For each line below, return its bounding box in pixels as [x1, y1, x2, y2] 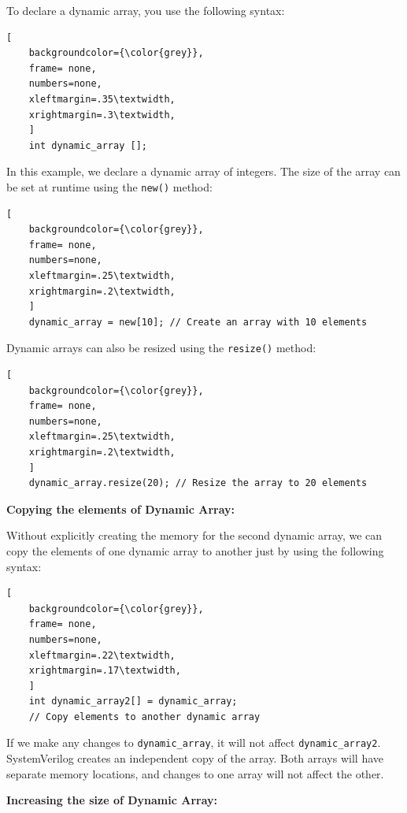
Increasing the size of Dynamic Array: [6, 792, 218, 808]
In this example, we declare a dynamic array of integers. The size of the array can [6, 163, 401, 180]
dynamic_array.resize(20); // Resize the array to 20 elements [28, 477, 368, 489]
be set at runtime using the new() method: [6, 178, 213, 195]
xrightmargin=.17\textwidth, [28, 665, 181, 677]
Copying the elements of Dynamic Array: [6, 500, 235, 517]
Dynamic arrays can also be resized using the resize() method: [6, 340, 316, 356]
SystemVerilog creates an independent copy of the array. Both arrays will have [6, 750, 383, 767]
